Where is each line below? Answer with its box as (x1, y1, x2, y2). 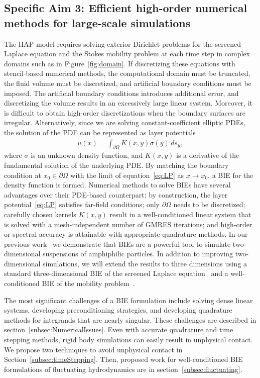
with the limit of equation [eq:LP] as (70, 169, 184, 180)
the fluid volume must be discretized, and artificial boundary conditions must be (4, 77, 251, 88)
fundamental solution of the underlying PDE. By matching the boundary (4, 159, 229, 170)
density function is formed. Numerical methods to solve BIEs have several (4, 179, 231, 190)
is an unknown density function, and (31, 150, 143, 160)
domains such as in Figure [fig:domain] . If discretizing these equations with (4, 58, 235, 68)
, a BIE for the (208, 169, 253, 180)
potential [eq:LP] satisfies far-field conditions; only (4, 199, 160, 210)
